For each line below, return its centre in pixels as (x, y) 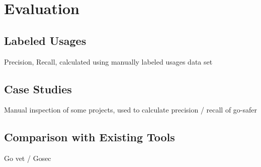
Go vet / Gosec (28, 158)
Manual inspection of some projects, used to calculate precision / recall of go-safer (131, 110)
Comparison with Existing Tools (90, 137)
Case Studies (38, 89)
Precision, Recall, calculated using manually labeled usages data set (108, 61)
